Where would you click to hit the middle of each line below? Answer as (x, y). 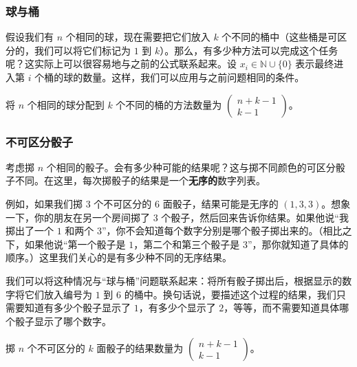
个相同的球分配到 (66, 104)
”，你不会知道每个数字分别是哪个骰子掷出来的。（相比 (222, 231)
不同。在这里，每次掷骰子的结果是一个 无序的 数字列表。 (140, 180)
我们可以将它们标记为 (82, 50)
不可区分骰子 (40, 141)
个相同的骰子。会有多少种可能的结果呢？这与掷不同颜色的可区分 (191, 167)
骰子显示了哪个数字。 (63, 321)
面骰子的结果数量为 (140, 348)
